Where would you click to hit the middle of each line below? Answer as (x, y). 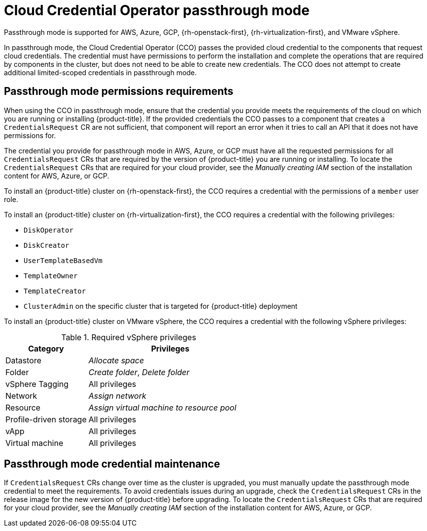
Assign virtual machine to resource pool (163, 407)
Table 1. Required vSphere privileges (129, 337)
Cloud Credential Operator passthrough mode (157, 10)
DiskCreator (46, 245)
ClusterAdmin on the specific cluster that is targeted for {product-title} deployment (161, 306)
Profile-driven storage (46, 419)
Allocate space (116, 360)
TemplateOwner (51, 276)
